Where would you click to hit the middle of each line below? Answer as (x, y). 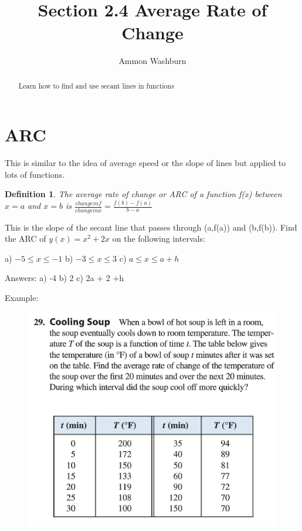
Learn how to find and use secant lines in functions (96, 85)
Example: (22, 298)
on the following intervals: (159, 239)
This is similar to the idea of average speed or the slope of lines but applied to (145, 163)
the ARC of (26, 239)
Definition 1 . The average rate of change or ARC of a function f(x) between (143, 194)
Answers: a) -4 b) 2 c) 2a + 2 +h (65, 278)
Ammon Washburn (152, 61)
